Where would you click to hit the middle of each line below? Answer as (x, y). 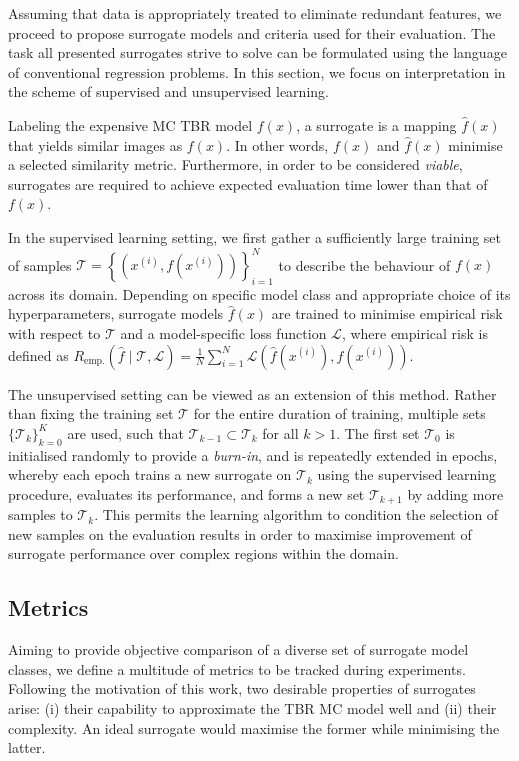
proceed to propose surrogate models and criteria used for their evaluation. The (252, 32)
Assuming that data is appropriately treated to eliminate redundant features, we (255, 13)
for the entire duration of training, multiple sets (339, 413)
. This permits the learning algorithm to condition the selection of (296, 514)
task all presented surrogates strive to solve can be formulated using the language (257, 52)
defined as (38, 354)
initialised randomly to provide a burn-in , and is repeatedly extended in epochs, (253, 454)
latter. (27, 747)
